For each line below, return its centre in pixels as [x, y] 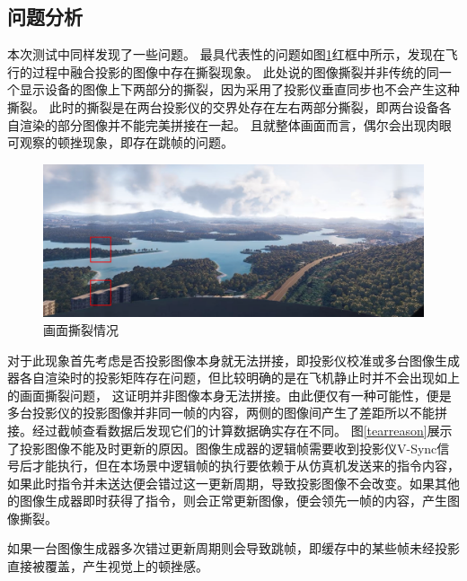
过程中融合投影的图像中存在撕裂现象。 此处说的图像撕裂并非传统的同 [235, 71]
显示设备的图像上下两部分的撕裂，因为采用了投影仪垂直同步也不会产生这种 [239, 89]
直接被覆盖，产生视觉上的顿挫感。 [108, 566]
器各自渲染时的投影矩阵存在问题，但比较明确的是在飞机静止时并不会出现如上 [233, 378]
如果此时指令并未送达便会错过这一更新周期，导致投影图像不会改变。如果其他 [233, 483]
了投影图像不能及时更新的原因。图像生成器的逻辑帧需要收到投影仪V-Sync [222, 448]
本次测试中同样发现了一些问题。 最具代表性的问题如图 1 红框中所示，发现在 [226, 54]
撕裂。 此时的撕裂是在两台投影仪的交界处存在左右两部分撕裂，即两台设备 [223, 106]
